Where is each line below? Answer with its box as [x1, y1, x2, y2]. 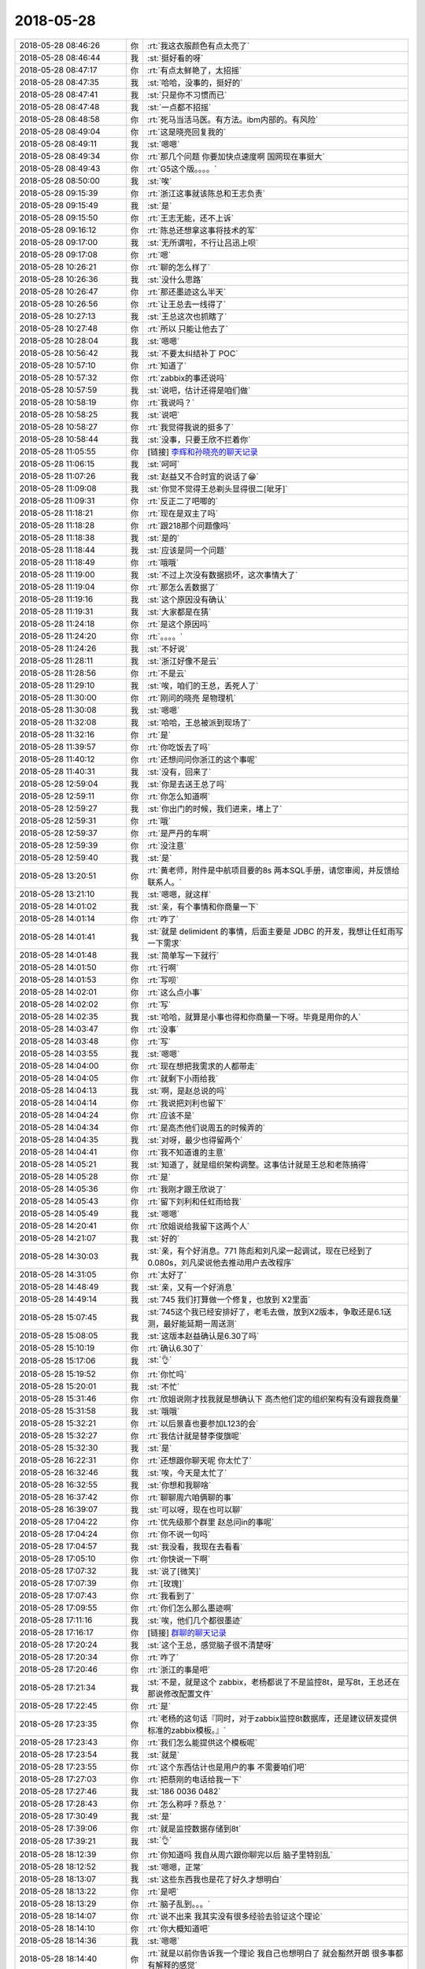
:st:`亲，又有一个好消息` [147, 1281, 235, 1292]
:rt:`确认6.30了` [147, 1343, 204, 1354]
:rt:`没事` [147, 1024, 179, 1035]
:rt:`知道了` [147, 360, 187, 371]
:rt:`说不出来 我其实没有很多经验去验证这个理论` [147, 1911, 323, 1922]
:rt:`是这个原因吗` [147, 618, 211, 629]
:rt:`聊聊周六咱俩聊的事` [147, 1492, 235, 1503]
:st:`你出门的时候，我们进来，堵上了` [147, 803, 283, 814]
